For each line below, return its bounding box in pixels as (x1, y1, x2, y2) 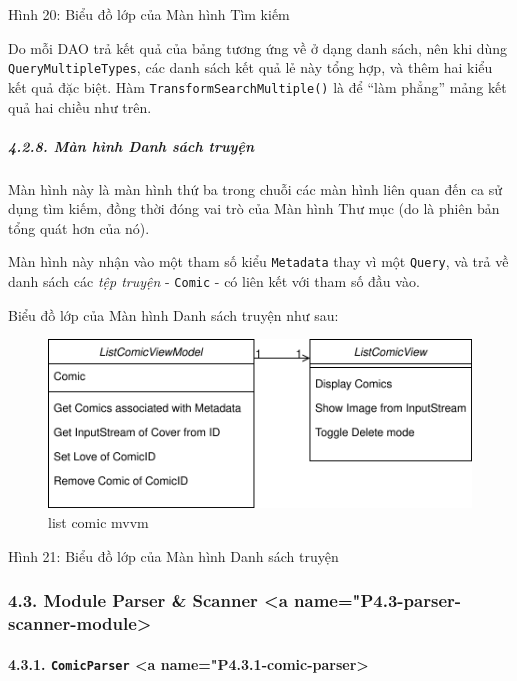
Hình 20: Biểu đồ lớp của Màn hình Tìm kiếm (8, 4, 290, 24)
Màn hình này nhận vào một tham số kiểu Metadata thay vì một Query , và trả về (8, 251, 509, 272)
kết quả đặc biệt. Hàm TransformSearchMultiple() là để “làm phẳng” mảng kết (8, 76, 507, 97)
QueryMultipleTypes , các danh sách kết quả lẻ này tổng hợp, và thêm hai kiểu (8, 57, 493, 78)
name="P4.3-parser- (294, 588, 462, 613)
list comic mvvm (48, 511, 149, 532)
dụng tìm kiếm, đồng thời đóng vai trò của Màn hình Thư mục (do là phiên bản (8, 198, 500, 219)
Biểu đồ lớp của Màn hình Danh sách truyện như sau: (8, 304, 339, 325)
